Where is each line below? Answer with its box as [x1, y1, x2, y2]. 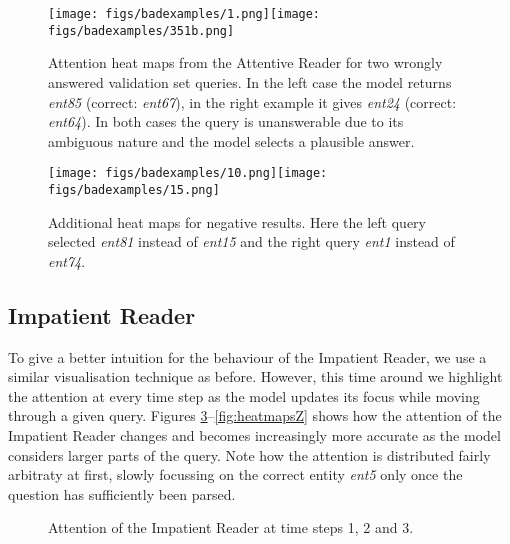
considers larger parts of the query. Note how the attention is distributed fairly [8, 444, 491, 465]
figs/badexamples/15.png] [48, 182, 220, 197]
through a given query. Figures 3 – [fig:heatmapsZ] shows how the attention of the [8, 405, 502, 426]
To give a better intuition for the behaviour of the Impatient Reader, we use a [8, 346, 487, 367]
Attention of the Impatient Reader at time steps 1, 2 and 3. [48, 517, 414, 538]
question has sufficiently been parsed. [8, 483, 236, 504]
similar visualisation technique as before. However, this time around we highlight [8, 366, 503, 387]
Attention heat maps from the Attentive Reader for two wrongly [48, 52, 443, 73]
